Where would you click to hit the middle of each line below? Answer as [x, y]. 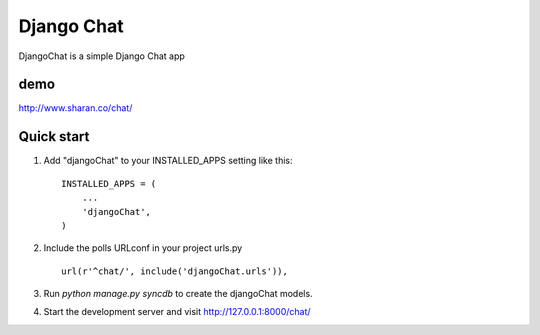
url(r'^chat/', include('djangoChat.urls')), [175, 271]
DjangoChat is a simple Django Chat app [101, 56]
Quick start [54, 136]
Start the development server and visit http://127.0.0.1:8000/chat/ [177, 312]
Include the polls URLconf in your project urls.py [143, 248]
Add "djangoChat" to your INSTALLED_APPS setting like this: [168, 161]
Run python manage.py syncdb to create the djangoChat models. [178, 294]
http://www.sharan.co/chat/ [75, 108]
